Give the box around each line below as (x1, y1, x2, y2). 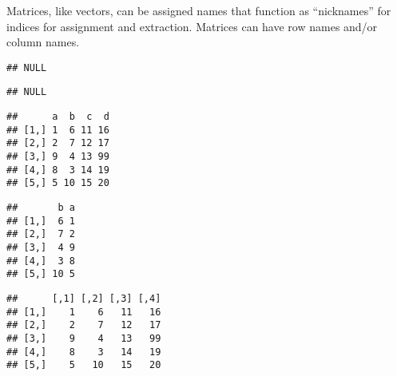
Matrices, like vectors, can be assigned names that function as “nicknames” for (6, 2, 391, 18)
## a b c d (6, 111, 109, 123)
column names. (6, 34, 80, 50)
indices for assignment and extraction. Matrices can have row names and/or (6, 18, 378, 34)
